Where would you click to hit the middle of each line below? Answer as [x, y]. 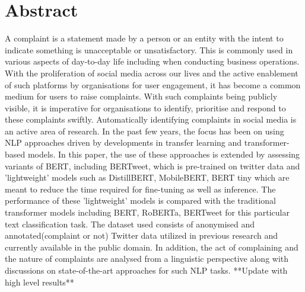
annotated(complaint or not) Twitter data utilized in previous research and [142, 235]
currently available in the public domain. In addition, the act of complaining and [152, 247]
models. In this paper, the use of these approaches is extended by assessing [164, 154]
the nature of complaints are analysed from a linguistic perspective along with [147, 259]
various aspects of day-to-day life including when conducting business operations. [152, 61]
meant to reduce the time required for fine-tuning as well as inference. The [140, 189]
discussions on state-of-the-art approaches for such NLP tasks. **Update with [146, 270]
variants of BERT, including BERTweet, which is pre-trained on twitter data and [152, 166]
